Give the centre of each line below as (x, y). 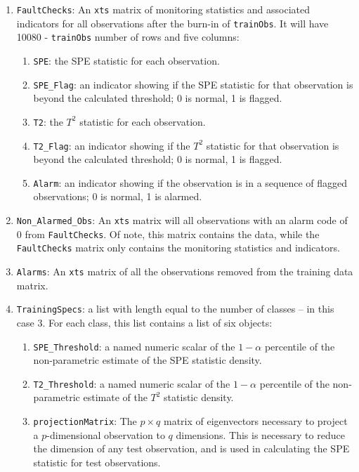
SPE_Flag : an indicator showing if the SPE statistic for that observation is (193, 84)
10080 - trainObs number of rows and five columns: (128, 37)
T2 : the (48, 121)
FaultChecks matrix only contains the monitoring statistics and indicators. (178, 248)
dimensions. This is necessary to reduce (260, 434)
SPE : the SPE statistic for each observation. (126, 60)
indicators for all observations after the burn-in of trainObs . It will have (172, 23)
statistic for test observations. (97, 462)
